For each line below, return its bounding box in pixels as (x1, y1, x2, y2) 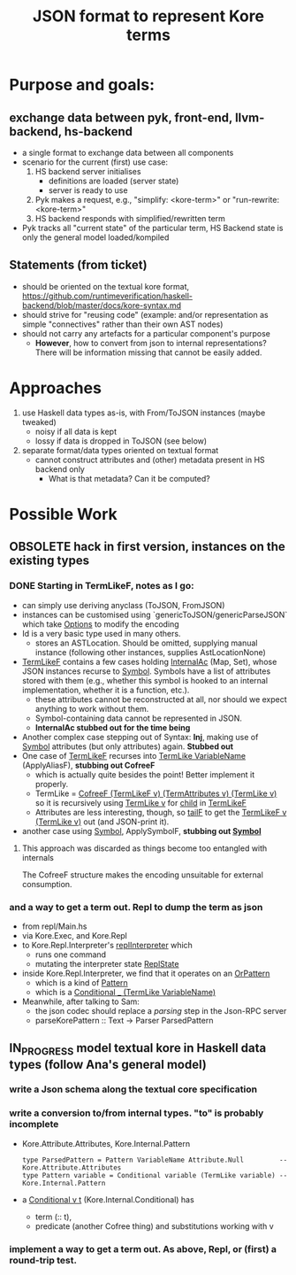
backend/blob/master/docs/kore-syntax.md (21, 299, 182, 311)
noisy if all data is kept (34, 426, 118, 437)
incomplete (9, 1118, 59, 1131)
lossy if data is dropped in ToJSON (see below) (34, 436, 208, 446)
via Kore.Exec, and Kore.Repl (21, 930, 128, 940)
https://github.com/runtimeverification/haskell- (21, 290, 193, 301)
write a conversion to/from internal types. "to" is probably (9, 1107, 264, 1119)
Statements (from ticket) (9, 258, 148, 273)
